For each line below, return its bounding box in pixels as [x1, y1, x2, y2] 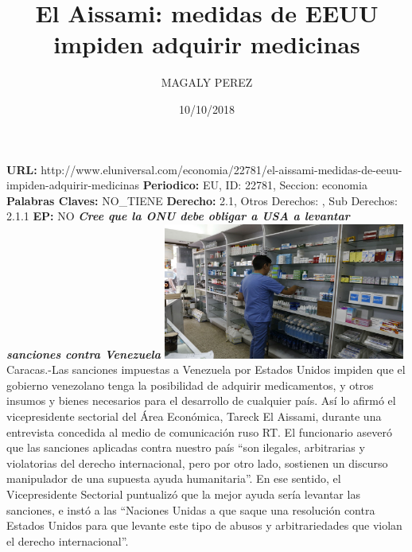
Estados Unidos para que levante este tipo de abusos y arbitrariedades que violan [6, 517, 402, 534]
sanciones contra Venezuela [6, 345, 161, 362]
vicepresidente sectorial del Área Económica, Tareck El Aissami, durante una [6, 408, 382, 424]
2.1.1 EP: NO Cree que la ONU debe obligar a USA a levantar [6, 208, 350, 224]
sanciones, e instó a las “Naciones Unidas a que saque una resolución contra [6, 501, 375, 518]
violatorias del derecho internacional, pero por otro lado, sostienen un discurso [6, 454, 388, 471]
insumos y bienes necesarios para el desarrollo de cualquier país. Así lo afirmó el [6, 392, 396, 409]
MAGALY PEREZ [161, 74, 253, 91]
